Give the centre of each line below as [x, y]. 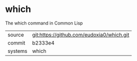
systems [17, 51]
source [16, 34]
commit [16, 42]
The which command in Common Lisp [44, 23]
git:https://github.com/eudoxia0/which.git [81, 34]
